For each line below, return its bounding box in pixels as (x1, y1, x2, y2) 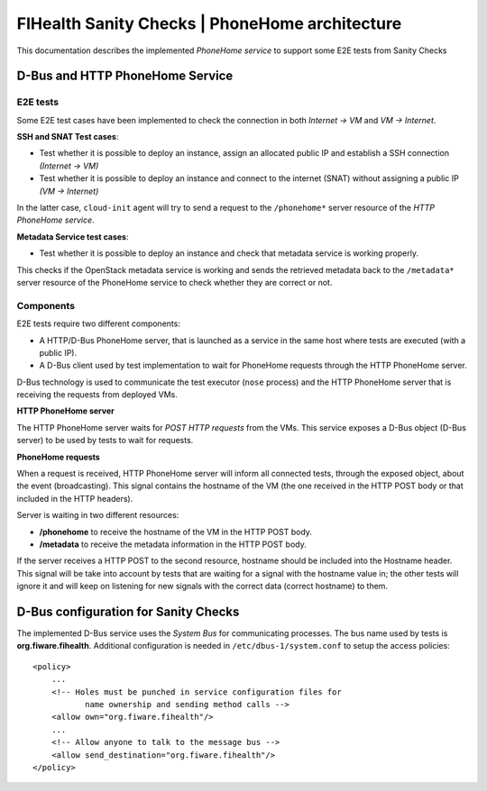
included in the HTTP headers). (16, 493, 133, 504)
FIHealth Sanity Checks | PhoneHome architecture (16, 14, 402, 33)
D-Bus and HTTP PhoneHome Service (16, 68, 234, 84)
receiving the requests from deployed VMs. (16, 389, 178, 400)
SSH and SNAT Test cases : (16, 132, 119, 142)
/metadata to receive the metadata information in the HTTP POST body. (39, 539, 307, 550)
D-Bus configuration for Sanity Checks (16, 604, 240, 619)
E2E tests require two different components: (16, 318, 180, 329)
